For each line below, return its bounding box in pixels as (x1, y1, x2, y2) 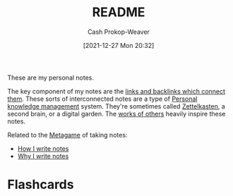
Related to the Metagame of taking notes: (7, 130, 128, 139)
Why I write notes (17, 152, 69, 160)
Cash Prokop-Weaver (87, 27, 150, 36)
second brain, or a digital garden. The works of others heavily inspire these (7, 109, 226, 118)
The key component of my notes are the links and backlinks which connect (7, 87, 226, 95)
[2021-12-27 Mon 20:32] (83, 41, 155, 49)
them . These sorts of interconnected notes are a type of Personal (7, 94, 198, 103)
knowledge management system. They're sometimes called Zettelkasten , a (7, 102, 226, 110)
